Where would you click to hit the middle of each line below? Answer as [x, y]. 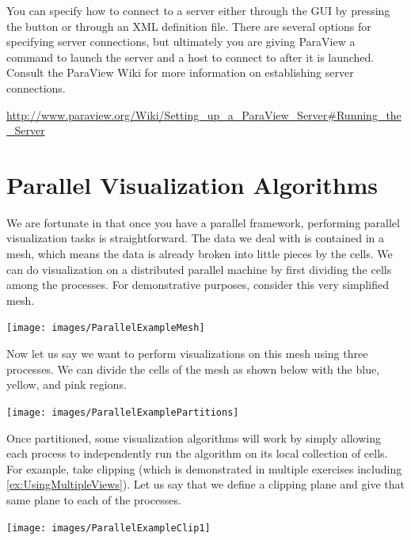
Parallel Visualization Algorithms [192, 184]
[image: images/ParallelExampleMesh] [106, 328]
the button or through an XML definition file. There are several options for [189, 26]
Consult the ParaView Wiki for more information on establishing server [180, 72]
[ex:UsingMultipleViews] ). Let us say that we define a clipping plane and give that [205, 484]
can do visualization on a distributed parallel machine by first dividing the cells [199, 269]
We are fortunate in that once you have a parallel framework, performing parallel [203, 222]
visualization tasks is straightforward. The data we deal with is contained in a [195, 238]
